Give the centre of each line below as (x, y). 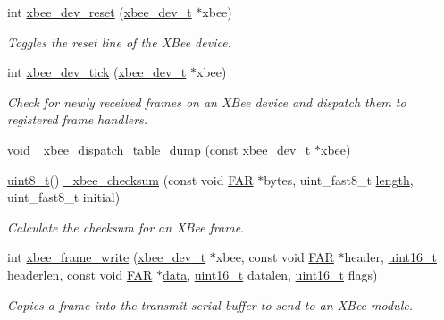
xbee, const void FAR (275, 257)
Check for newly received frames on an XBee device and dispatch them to (207, 101)
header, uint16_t (390, 257)
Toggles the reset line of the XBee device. (119, 42)
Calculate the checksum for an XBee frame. (126, 227)
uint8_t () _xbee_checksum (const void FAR (130, 179)
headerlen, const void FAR (80, 274)
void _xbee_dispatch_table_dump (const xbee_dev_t (159, 149)
